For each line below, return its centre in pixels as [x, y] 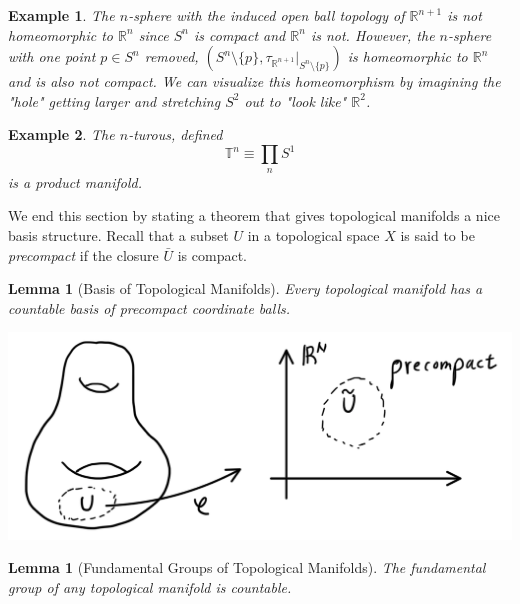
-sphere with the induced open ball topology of [266, 15]
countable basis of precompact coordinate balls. [149, 307]
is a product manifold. [75, 181]
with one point [52, 56]
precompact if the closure [83, 254]
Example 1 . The [61, 15]
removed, [171, 56]
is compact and [240, 34]
